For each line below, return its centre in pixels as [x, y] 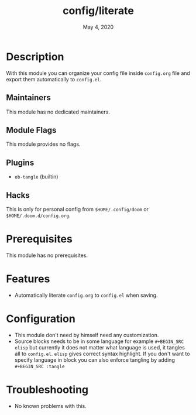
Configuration [41, 319]
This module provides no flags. [43, 144]
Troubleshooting [47, 390]
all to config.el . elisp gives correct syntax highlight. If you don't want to [102, 354]
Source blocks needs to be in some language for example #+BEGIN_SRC [99, 341]
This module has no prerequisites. [47, 255]
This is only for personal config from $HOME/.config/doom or [78, 209]
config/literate [98, 11]
